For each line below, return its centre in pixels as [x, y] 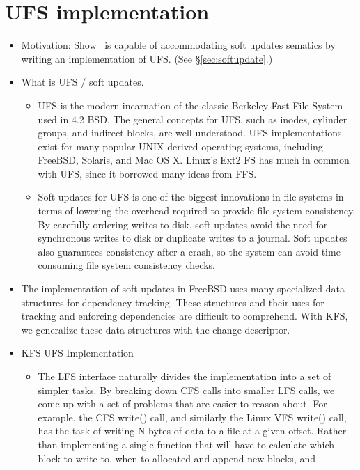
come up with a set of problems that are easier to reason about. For [182, 404]
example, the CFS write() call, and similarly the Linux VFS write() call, [192, 417]
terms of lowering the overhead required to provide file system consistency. [197, 211]
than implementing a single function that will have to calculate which [186, 444]
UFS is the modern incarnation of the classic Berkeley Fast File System [190, 105]
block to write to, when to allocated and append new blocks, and [177, 458]
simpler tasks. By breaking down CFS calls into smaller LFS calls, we [186, 390]
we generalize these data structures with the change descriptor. [156, 329]
